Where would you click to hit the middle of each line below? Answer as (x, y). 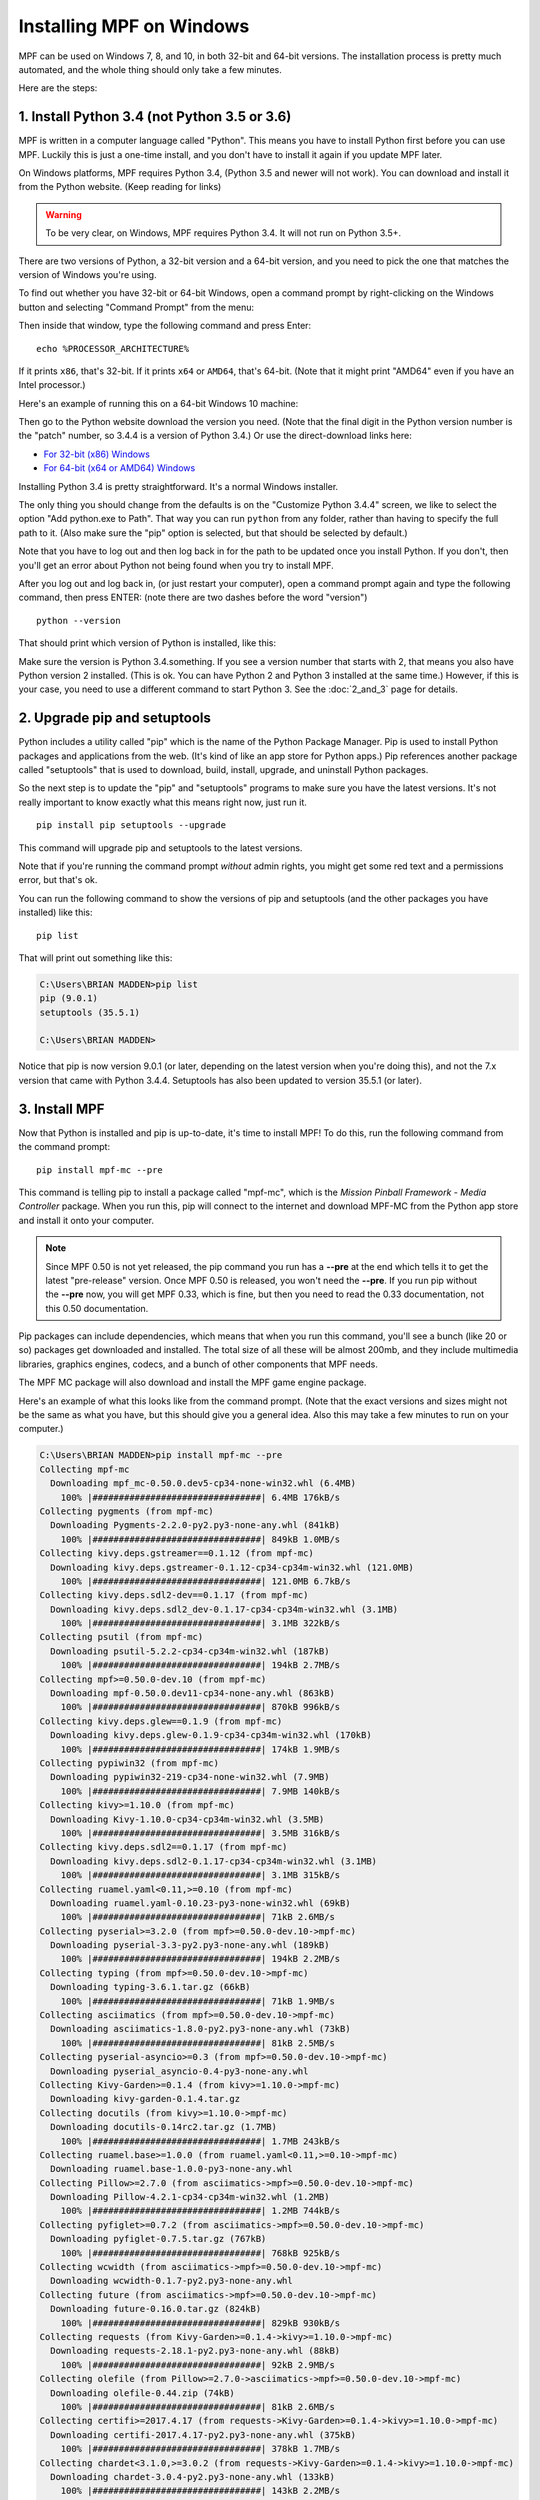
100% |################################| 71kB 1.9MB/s (197, 2001)
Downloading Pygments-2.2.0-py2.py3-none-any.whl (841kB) (195, 1525)
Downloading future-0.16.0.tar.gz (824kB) (156, 2309)
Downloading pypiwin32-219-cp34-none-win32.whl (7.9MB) (190, 1777)
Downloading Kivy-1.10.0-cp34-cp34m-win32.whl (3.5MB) (187, 1819)
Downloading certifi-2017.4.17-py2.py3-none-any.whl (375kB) (203, 2434)
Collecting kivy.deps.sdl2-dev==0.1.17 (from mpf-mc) (174, 1595)
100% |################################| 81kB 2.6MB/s (197, 2406)
